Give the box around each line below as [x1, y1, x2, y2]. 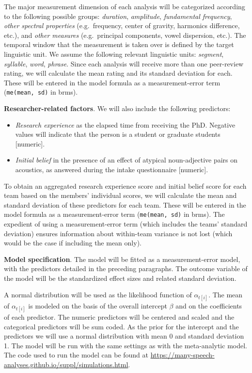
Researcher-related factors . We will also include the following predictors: [4, 103, 231, 113]
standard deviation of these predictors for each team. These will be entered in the [4, 199, 246, 210]
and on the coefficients [175, 300, 242, 310]
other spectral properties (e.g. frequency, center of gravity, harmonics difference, [4, 20, 240, 31]
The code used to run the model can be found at [4, 350, 149, 360]
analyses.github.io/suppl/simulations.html [4, 359, 128, 369]
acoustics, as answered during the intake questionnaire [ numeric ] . [15, 164, 208, 174]
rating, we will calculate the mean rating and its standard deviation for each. [4, 68, 233, 78]
